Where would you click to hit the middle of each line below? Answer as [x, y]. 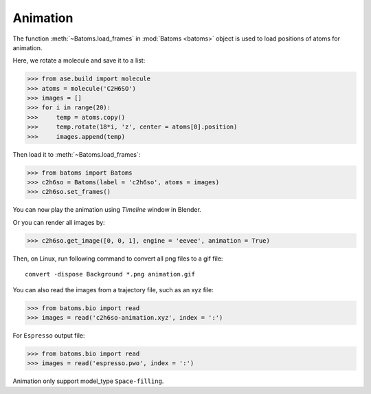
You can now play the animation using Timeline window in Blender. [107, 210]
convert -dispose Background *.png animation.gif [110, 274]
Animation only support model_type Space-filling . [88, 381]
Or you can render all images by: [59, 222]
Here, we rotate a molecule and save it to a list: [79, 61]
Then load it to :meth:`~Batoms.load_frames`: [77, 154]
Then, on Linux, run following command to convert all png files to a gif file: [118, 259]
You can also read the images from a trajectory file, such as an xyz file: [113, 289]
